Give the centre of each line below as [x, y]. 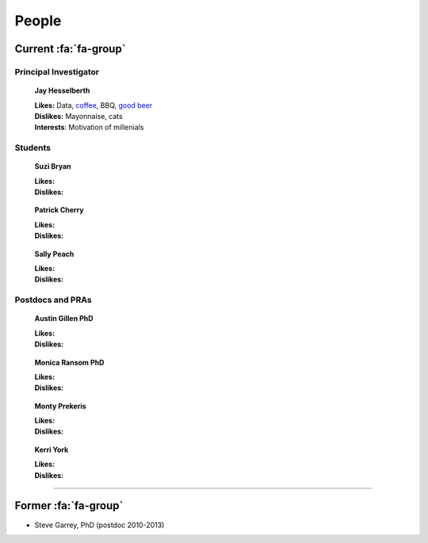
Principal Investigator [57, 71]
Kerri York [52, 449]
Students [33, 148]
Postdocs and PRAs [53, 300]
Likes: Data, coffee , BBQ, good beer [94, 105]
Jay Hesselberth [62, 90]
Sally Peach [54, 254]
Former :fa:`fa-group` [69, 506]
